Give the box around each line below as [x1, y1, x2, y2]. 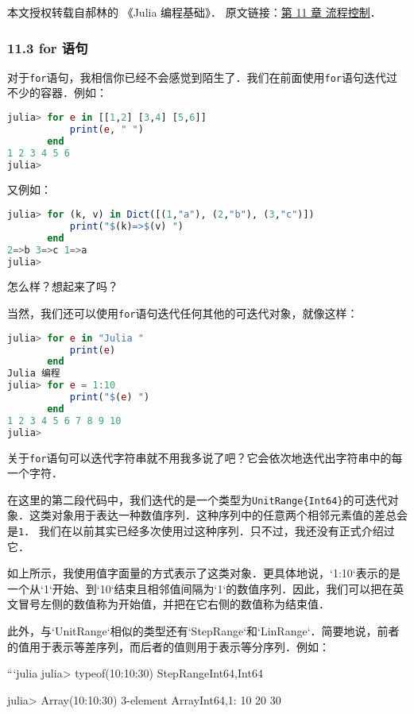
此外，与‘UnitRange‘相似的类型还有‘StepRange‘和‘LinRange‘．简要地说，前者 [7, 623, 400, 639]
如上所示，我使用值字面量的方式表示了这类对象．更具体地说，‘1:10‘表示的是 [7, 565, 400, 581]
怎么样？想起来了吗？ [7, 278, 118, 295]
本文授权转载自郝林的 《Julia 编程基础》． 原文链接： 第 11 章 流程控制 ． [7, 4, 381, 20]
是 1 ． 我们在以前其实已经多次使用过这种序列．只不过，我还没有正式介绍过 [7, 523, 395, 539]
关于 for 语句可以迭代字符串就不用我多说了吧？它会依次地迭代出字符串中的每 [7, 449, 403, 465]
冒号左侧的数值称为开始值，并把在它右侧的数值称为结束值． [17, 596, 330, 612]
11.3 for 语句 [7, 37, 88, 57]
